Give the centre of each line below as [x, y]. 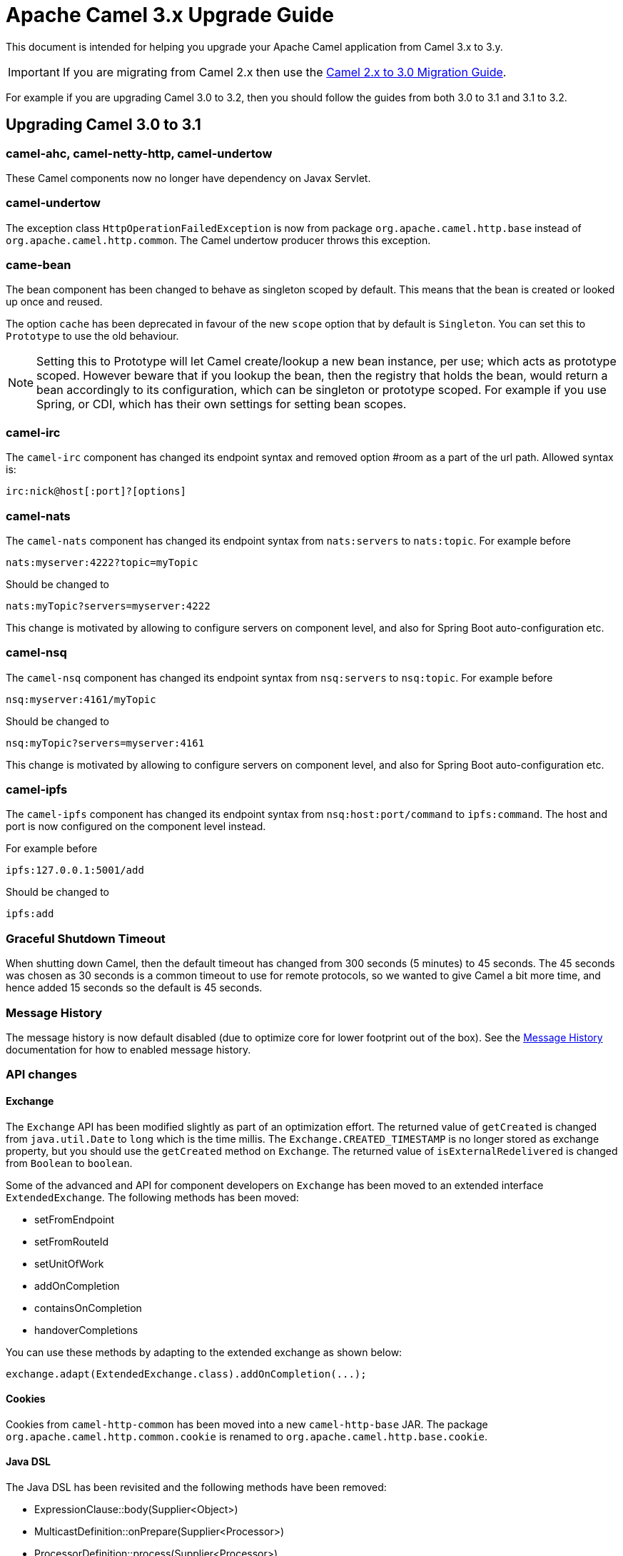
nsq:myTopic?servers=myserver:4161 [105, 743]
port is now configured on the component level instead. [136, 827]
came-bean [39, 265]
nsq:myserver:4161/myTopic [81, 699]
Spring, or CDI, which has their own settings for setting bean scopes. [222, 404]
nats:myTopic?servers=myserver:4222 [108, 606]
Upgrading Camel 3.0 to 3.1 [103, 125]
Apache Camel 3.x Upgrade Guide [170, 15]
